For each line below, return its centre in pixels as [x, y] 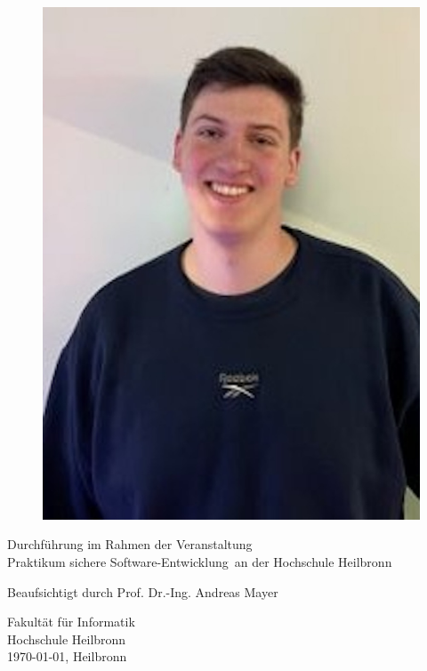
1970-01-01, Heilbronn [67, 656]
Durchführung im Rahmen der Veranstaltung [130, 544]
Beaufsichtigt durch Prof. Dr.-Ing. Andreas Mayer [143, 591]
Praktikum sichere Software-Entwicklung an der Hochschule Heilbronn [200, 562]
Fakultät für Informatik [71, 622]
